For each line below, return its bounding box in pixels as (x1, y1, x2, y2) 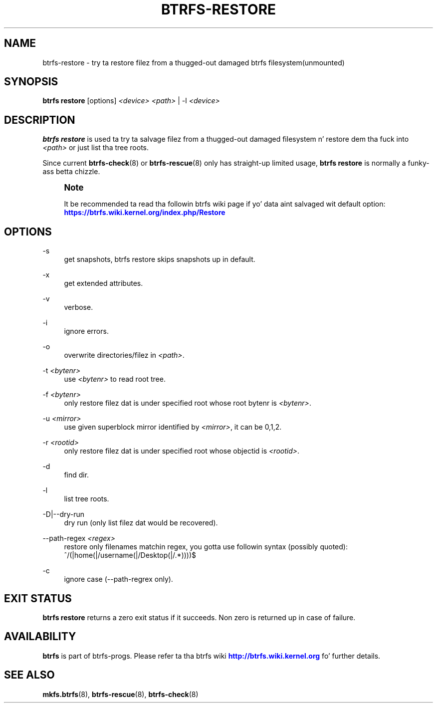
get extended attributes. (64, 279, 143, 288)
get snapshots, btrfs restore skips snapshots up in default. (64, 255, 255, 264)
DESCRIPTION (4, 113, 75, 126)
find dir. (64, 471, 89, 479)
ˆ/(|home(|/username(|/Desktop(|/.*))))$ (64, 551, 197, 560)
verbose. (64, 303, 93, 312)
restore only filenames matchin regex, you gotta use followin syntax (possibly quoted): (64, 542, 348, 551)
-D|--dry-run (42, 510, 85, 519)
